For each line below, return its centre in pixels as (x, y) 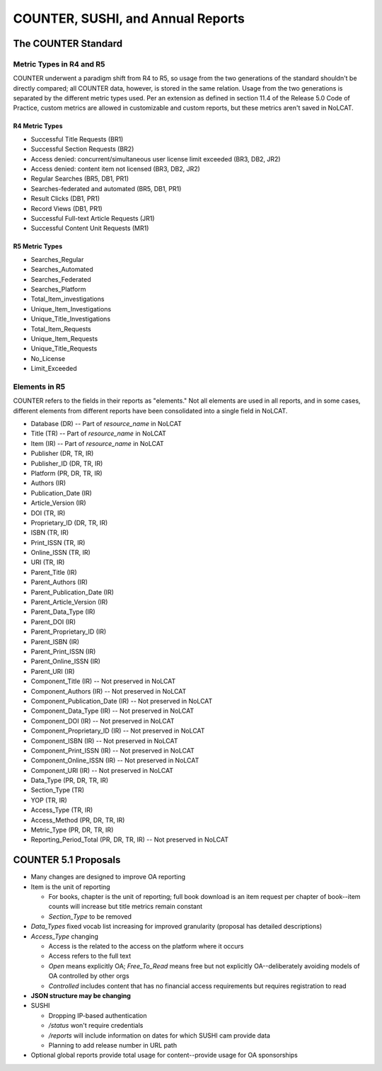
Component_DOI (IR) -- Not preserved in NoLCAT (103, 721)
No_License (48, 358)
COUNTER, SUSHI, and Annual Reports (129, 18)
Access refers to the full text (89, 956)
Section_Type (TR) (58, 790)
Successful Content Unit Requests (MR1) (90, 228)
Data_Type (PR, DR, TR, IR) (70, 780)
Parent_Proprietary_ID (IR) (69, 632)
